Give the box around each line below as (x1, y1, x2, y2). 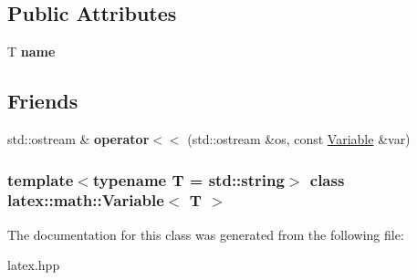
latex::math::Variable (7, 189, 164, 212)
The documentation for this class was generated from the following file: (7, 224, 404, 244)
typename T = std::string (92, 168, 285, 191)
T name (7, 42, 56, 61)
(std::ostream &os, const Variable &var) (187, 130, 411, 148)
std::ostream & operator (7, 130, 150, 148)
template (7, 168, 74, 191)
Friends (7, 87, 78, 115)
